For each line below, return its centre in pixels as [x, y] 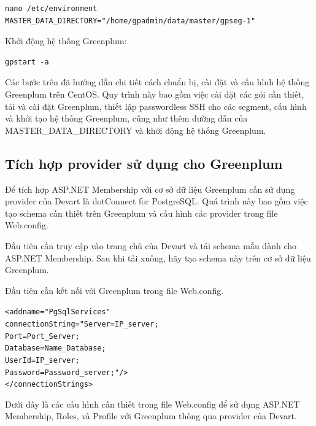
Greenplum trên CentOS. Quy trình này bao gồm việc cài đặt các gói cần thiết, [155, 94]
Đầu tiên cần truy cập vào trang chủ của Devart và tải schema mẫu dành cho [151, 245]
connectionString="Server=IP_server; [82, 324]
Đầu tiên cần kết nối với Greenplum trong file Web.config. [114, 290]
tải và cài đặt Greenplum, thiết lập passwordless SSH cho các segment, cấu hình [156, 106]
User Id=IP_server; [42, 360]
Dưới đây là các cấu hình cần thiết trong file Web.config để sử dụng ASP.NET [152, 404]
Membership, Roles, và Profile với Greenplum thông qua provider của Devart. [151, 416]
